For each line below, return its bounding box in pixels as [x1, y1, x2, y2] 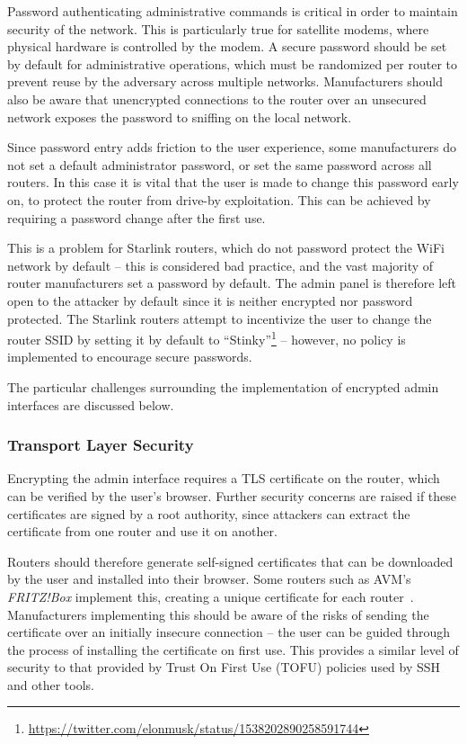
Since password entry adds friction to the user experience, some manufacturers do [7, 138, 457, 157]
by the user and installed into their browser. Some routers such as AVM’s [7, 569, 411, 588]
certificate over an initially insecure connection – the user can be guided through [7, 623, 451, 641]
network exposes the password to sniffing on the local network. [7, 107, 352, 126]
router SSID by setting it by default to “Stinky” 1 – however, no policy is [7, 327, 406, 348]
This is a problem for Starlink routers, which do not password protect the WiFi [7, 238, 445, 257]
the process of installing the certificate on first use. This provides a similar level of [7, 640, 459, 659]
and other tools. [7, 675, 94, 694]
